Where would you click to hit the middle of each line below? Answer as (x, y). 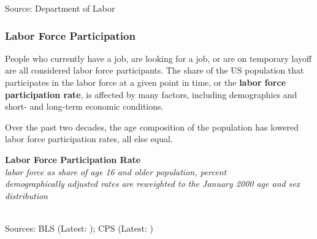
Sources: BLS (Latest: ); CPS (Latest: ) (79, 228)
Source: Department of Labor (60, 8)
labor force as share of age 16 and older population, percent (116, 171)
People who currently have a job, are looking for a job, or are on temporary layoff (158, 58)
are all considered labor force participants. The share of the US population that (155, 70)
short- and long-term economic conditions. (84, 106)
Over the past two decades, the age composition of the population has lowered (152, 127)
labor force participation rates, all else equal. (89, 139)
